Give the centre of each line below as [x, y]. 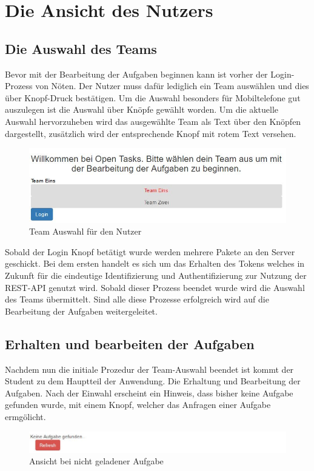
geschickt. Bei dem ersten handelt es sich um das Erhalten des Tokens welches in [155, 263]
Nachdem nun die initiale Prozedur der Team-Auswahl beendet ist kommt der [149, 369]
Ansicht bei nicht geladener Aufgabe [96, 461]
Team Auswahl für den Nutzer [85, 231]
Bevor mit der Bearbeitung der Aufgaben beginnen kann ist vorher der [136, 74]
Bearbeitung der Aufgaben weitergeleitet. [81, 311]
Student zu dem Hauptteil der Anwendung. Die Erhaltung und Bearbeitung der [153, 381]
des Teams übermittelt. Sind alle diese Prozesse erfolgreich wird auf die [137, 299]
